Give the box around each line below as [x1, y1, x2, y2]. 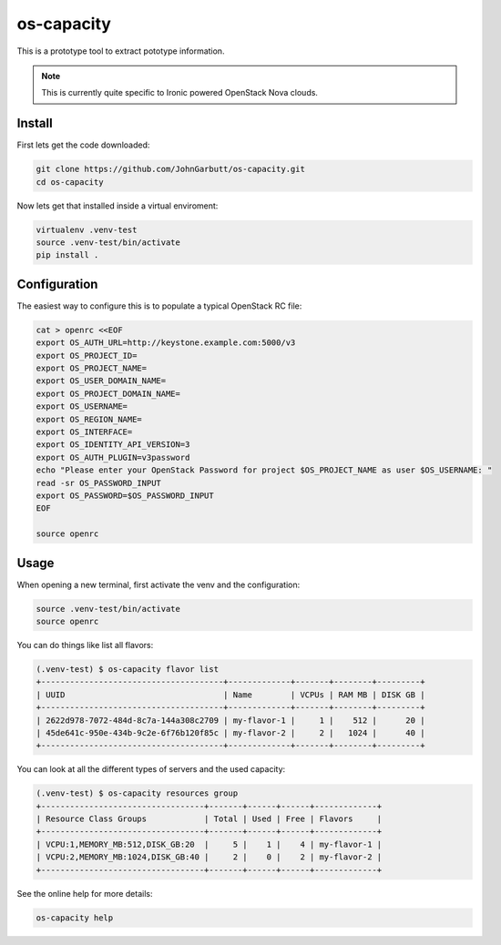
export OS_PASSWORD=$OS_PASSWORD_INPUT [36, 490, 214, 501]
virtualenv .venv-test [36, 224, 138, 235]
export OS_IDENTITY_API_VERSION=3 [36, 440, 190, 450]
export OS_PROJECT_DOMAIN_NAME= [36, 388, 181, 399]
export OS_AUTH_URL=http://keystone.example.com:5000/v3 [36, 338, 296, 348]
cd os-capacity [36, 177, 104, 187]
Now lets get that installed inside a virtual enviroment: [16, 200, 219, 211]
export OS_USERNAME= [36, 401, 128, 412]
